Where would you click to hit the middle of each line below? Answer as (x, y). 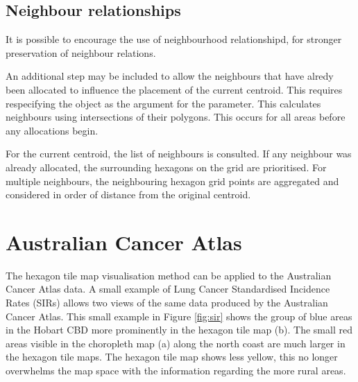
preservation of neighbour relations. (81, 52)
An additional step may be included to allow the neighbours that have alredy (170, 76)
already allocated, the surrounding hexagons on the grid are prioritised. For (166, 167)
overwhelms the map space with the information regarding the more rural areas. (176, 371)
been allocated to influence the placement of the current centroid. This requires (174, 89)
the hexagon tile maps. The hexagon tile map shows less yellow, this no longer (172, 357)
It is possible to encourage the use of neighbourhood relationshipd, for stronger (174, 39)
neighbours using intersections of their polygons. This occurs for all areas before (176, 117)
